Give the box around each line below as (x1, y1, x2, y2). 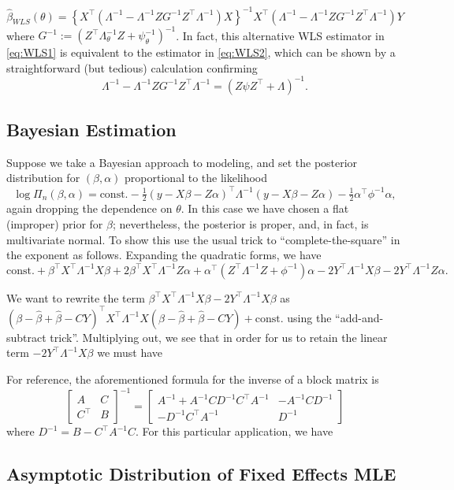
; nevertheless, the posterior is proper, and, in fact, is (112, 216, 369, 232)
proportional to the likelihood (125, 169, 268, 186)
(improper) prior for (6, 216, 103, 232)
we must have (97, 344, 163, 361)
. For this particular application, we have (136, 423, 333, 440)
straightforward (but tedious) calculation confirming (6, 59, 258, 76)
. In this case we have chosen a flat (180, 200, 349, 217)
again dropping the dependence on (6, 200, 173, 217)
